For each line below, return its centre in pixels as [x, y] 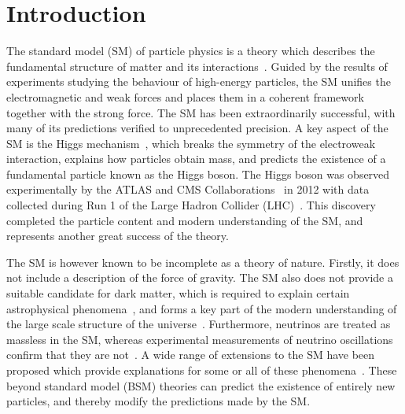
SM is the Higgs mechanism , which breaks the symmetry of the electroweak [191, 143]
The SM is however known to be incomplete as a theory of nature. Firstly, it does [203, 262]
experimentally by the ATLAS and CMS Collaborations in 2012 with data [188, 189]
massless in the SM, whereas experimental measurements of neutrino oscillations [200, 339]
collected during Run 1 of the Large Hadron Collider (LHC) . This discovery [191, 205]
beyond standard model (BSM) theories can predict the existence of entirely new [201, 385]
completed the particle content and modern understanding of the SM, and [185, 220]
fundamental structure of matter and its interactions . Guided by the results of [197, 66]
